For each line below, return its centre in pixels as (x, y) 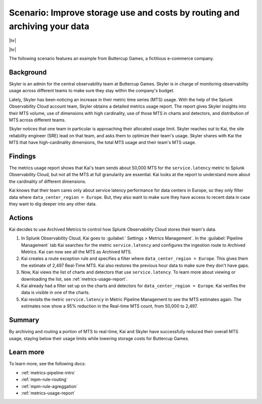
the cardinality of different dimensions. (48, 181)
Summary (24, 320)
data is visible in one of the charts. (56, 292)
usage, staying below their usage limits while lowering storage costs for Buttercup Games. (99, 338)
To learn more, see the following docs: (47, 364)
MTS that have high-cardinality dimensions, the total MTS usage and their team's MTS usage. (103, 143)
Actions (21, 218)
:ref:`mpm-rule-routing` (44, 380)
